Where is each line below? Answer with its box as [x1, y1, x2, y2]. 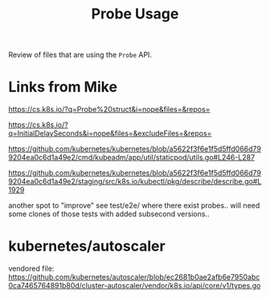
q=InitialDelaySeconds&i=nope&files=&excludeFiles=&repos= [8, 129, 212, 139]
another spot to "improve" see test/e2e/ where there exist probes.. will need [8, 201, 260, 211]
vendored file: [8, 264, 55, 273]
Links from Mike [8, 78, 118, 96]
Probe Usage [91, 5, 179, 23]
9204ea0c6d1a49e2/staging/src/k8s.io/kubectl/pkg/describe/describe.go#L [8, 177, 262, 187]
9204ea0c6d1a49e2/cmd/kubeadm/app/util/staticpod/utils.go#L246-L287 [8, 153, 256, 163]
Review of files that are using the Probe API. [8, 50, 153, 60]
